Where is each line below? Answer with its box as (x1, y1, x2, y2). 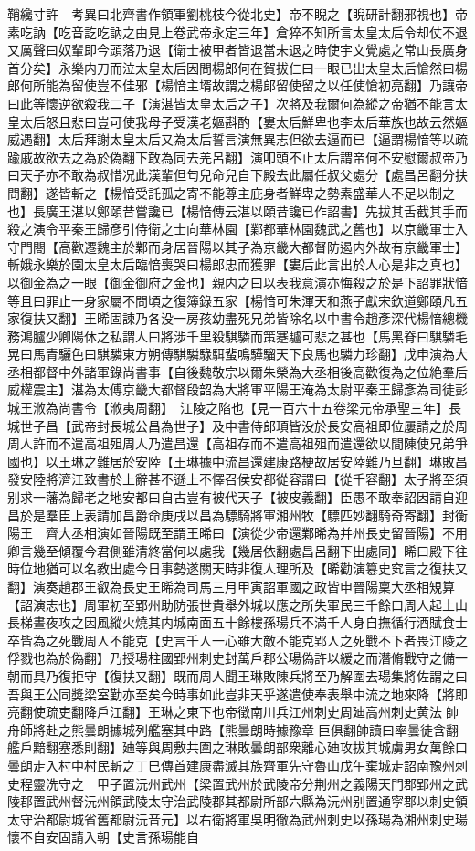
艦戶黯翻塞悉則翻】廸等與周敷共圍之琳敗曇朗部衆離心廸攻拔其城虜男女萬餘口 (7, 738, 468, 757)
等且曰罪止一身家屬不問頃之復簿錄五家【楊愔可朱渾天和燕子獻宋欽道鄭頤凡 (7, 290, 455, 310)
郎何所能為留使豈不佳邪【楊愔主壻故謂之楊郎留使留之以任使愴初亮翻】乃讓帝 (7, 76, 468, 95)
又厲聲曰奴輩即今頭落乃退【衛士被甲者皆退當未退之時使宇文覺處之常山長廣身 (7, 40, 468, 59)
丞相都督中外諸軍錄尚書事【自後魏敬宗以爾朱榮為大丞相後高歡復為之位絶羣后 (7, 362, 468, 381)
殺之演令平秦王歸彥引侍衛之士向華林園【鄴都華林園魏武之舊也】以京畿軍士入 (7, 219, 468, 238)
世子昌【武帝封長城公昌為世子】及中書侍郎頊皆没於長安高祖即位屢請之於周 (19, 415, 468, 435)
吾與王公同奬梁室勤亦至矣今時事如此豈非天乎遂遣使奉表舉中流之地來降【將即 (7, 684, 468, 703)
